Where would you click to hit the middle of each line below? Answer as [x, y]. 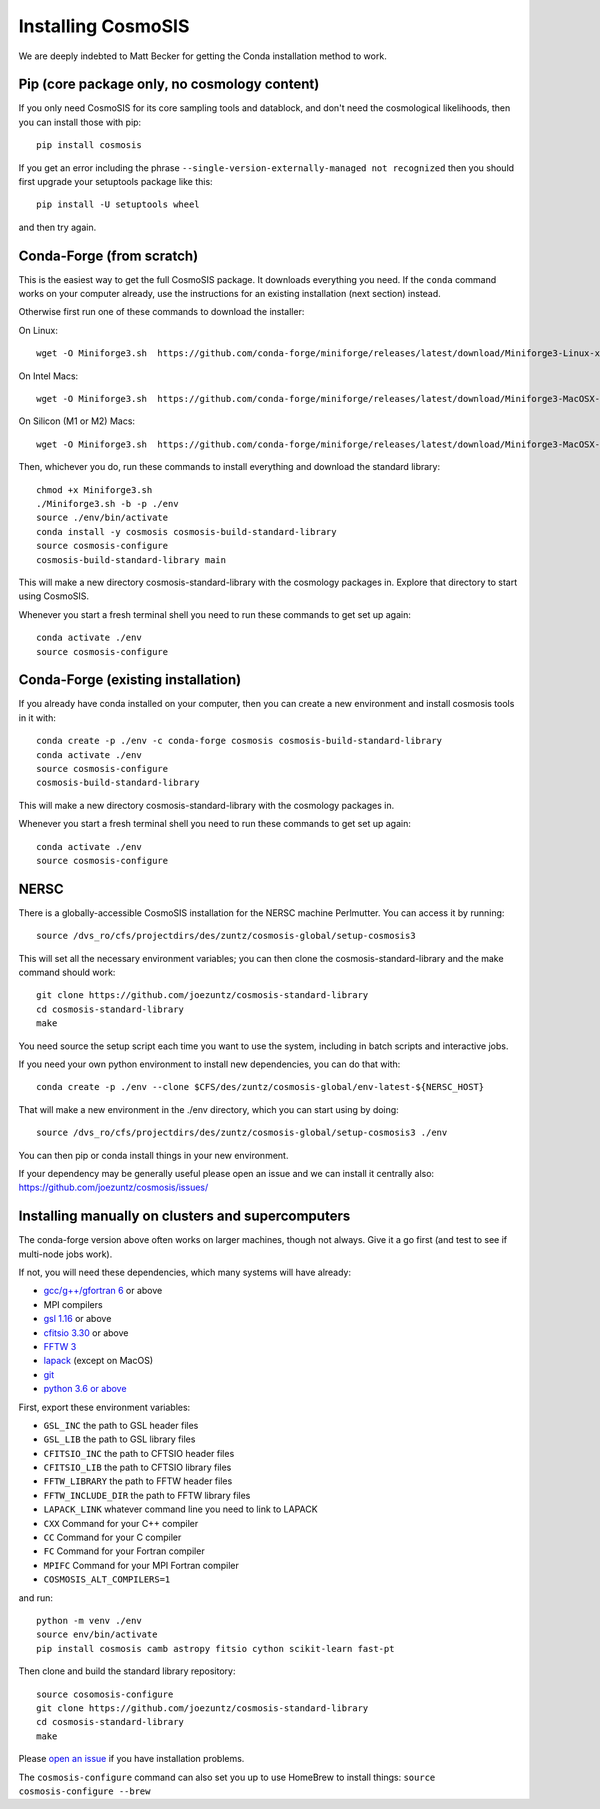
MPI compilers [73, 1304]
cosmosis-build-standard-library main [131, 559]
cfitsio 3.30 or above [86, 1332]
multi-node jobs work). [65, 1254]
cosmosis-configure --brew [84, 1791]
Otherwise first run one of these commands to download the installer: [161, 312]
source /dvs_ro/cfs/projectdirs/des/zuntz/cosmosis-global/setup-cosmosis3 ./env [242, 1133]
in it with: [37, 717]
